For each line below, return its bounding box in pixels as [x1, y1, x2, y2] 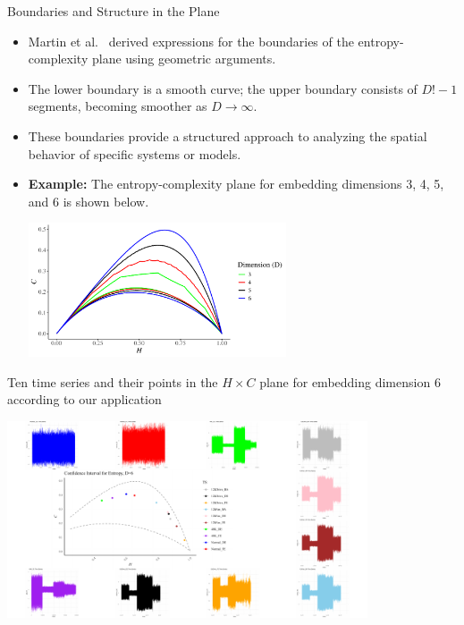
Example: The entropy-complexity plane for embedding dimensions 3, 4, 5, [28, 174, 444, 193]
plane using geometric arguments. [91, 49, 276, 68]
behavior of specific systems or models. [28, 144, 241, 163]
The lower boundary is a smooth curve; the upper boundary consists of [28, 79, 418, 97]
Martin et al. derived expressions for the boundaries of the [28, 31, 354, 50]
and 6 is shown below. [28, 191, 149, 210]
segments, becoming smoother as [28, 97, 207, 115]
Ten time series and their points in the [7, 372, 218, 391]
